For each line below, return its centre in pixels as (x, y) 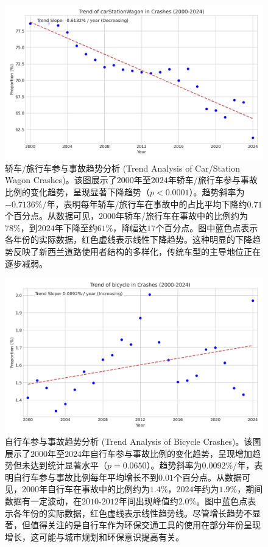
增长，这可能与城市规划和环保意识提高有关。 (94, 536)
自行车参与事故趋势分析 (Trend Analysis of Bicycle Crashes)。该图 (133, 441)
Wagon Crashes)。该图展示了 (61, 180)
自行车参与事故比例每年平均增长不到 (86, 477)
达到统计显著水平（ (69, 465)
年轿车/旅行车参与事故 (213, 180)
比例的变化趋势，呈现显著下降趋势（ (77, 192)
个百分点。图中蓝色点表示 (207, 227)
